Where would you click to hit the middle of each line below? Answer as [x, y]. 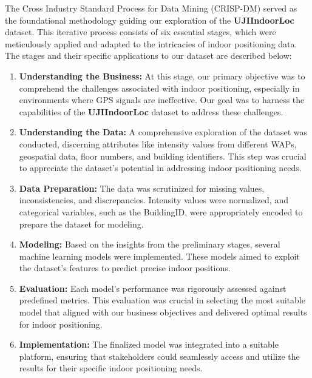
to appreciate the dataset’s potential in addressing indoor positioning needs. [160, 168]
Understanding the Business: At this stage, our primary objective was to [162, 76]
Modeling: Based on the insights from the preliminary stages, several [150, 244]
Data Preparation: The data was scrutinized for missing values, [142, 188]
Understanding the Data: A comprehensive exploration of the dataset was [163, 132]
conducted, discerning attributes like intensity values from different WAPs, [158, 143]
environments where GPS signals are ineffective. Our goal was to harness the [162, 100]
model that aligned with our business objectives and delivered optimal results [163, 312]
